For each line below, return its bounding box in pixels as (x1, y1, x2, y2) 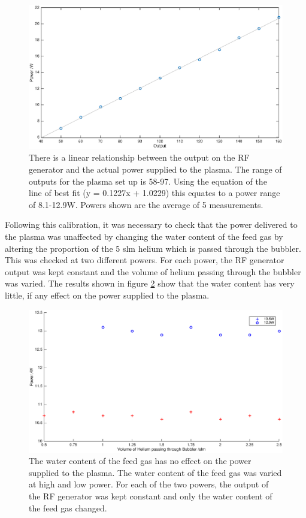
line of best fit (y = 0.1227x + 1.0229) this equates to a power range (29, 186, 280, 199)
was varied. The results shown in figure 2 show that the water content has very (5, 277, 295, 290)
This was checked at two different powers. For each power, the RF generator (5, 254, 284, 266)
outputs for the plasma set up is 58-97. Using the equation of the (29, 174, 267, 187)
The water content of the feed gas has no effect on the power (29, 454, 252, 467)
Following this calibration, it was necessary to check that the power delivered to (5, 218, 298, 231)
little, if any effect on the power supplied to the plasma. (5, 288, 210, 301)
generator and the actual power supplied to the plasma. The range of (29, 162, 282, 175)
